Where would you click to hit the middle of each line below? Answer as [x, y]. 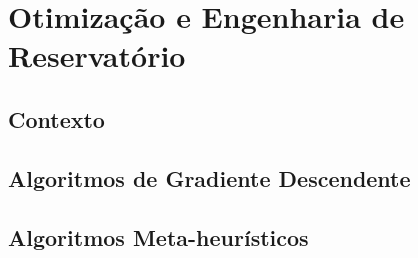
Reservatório [97, 55]
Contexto [56, 118]
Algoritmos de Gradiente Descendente [209, 177]
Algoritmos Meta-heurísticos [158, 236]
